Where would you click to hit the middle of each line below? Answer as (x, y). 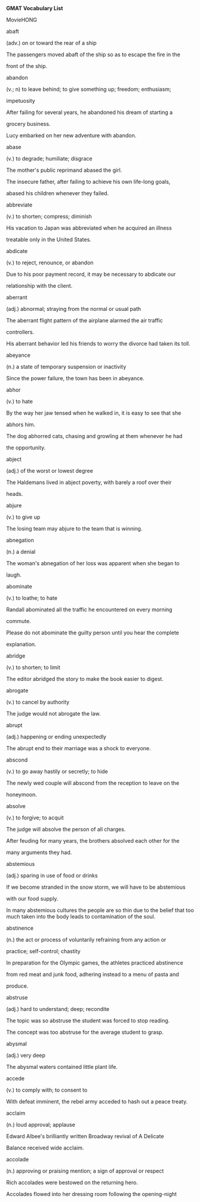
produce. (17, 986)
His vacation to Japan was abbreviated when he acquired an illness (89, 228)
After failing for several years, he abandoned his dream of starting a (90, 112)
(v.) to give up (23, 517)
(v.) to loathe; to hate (32, 598)
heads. (15, 494)
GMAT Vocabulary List (35, 8)
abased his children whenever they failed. (58, 193)
